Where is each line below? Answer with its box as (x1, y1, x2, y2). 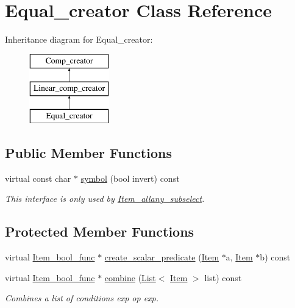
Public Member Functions (5, 143, 172, 162)
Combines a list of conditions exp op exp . (5, 292, 159, 304)
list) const (204, 271, 242, 284)
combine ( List (104, 271, 156, 284)
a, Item (226, 251, 253, 263)
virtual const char (5, 171, 71, 184)
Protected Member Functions (5, 222, 194, 241)
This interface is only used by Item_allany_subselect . (5, 192, 205, 205)
